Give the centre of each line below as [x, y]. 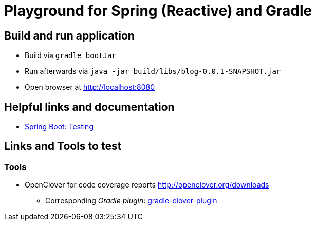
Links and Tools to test [63, 146]
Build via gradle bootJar [70, 55]
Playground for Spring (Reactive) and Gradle [158, 11]
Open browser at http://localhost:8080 [90, 87]
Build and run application [69, 35]
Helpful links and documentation [89, 107]
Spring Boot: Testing [59, 127]
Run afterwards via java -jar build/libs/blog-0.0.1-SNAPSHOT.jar [153, 71]
